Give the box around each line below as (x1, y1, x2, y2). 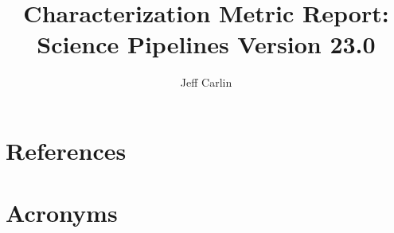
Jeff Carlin (180, 74, 232, 91)
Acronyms (6, 196, 118, 229)
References (6, 134, 127, 166)
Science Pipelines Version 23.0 (37, 28, 376, 60)
